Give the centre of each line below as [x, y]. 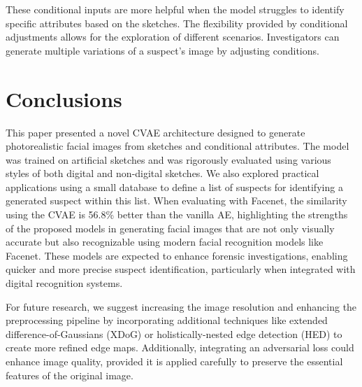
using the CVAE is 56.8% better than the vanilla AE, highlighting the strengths [177, 214]
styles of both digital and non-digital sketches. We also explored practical [162, 173]
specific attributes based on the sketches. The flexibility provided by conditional [177, 23]
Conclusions [64, 98]
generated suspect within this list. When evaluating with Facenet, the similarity [176, 200]
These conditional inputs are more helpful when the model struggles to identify [175, 9]
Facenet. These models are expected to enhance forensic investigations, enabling [177, 255]
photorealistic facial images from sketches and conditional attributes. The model [178, 146]
